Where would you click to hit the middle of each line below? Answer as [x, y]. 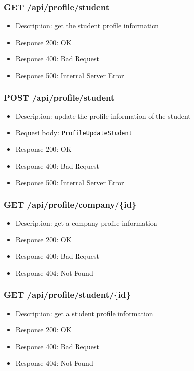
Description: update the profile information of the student [103, 116]
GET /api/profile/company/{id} [70, 204]
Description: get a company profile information [86, 223]
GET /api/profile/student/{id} [67, 295]
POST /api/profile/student [59, 97]
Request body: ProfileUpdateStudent [74, 132]
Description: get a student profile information [84, 313]
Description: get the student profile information [87, 25]
